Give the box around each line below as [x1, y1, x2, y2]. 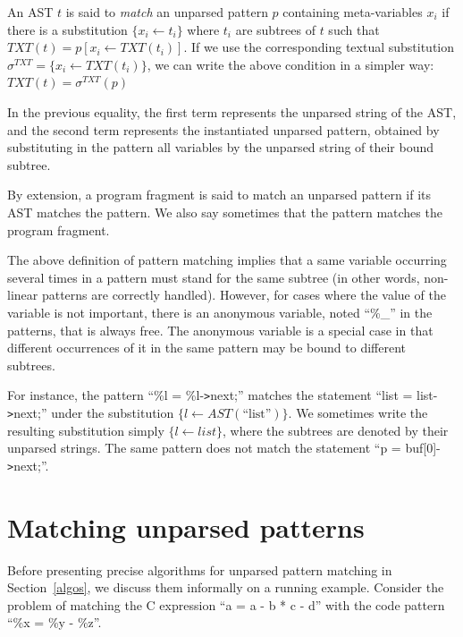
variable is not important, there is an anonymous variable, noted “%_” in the [7, 302, 433, 321]
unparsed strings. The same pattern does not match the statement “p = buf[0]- [7, 438, 441, 457]
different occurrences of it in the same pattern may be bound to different [7, 338, 406, 357]
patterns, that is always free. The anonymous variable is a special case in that [7, 320, 434, 339]
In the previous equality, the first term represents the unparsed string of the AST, [7, 102, 457, 121]
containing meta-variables [282, 3, 423, 21]
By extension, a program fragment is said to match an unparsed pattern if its [7, 185, 432, 204]
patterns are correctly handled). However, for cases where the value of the [41, 285, 446, 304]
